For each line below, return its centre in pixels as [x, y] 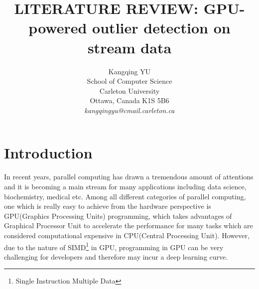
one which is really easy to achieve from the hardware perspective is [108, 206]
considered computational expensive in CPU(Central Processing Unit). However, [127, 235]
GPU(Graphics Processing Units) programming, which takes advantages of [118, 216]
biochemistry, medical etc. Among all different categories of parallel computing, [125, 196]
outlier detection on [161, 28]
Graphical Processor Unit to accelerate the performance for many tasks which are [129, 225]
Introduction [48, 153]
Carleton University [129, 90]
